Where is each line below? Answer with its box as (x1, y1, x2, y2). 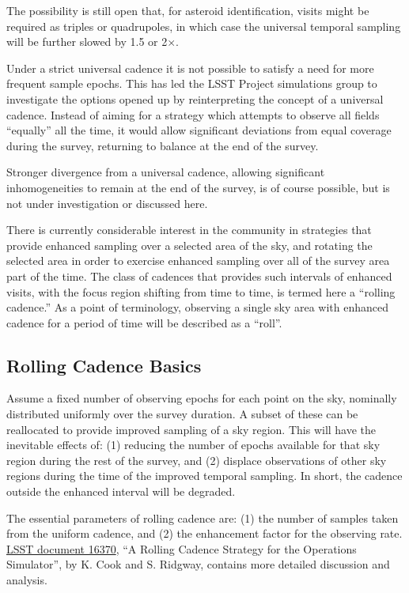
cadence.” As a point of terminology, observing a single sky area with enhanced (6, 299, 389, 315)
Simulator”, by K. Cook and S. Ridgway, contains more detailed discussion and (6, 556, 390, 572)
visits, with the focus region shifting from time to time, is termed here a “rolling (6, 283, 396, 300)
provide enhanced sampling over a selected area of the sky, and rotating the (6, 236, 373, 253)
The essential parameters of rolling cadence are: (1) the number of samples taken (6, 509, 399, 526)
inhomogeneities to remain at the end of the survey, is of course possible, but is (6, 179, 390, 195)
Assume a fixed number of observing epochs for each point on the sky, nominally (6, 390, 397, 406)
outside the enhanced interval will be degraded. (6, 483, 236, 500)
